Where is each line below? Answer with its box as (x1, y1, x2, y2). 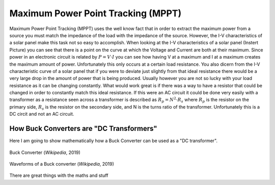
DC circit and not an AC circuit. (9, 111, 74, 117)
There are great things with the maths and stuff (9, 172, 108, 178)
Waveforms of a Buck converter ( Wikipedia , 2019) (9, 161, 115, 167)
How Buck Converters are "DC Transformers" (9, 124, 157, 133)
